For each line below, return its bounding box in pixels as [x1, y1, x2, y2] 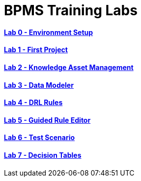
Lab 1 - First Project [4, 45, 68, 54]
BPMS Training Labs [4, 2, 138, 19]
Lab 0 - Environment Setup [4, 28, 93, 36]
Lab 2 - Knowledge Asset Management [4, 63, 134, 72]
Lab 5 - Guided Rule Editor [4, 115, 91, 124]
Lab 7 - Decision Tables [4, 151, 82, 160]
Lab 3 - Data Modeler [4, 80, 74, 89]
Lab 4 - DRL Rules [4, 98, 63, 107]
